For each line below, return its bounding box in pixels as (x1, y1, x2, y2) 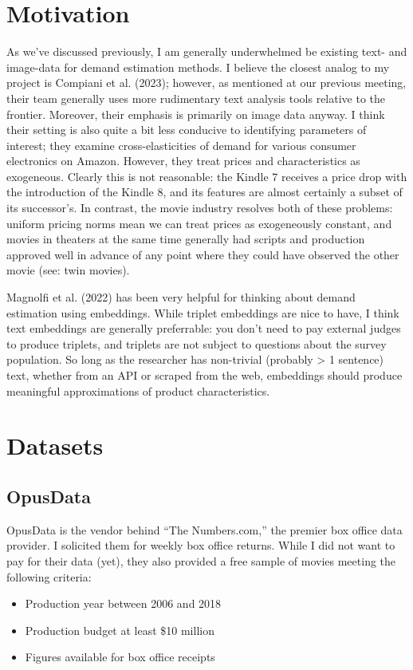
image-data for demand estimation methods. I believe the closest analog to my (6, 58, 390, 75)
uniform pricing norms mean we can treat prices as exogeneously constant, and (6, 215, 392, 231)
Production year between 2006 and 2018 (25, 595, 222, 612)
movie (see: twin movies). (6, 262, 130, 278)
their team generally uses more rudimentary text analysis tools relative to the (6, 89, 386, 106)
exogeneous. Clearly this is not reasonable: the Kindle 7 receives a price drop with (6, 167, 407, 184)
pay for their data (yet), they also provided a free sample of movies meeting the (6, 552, 396, 569)
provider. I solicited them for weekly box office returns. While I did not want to (6, 537, 395, 554)
